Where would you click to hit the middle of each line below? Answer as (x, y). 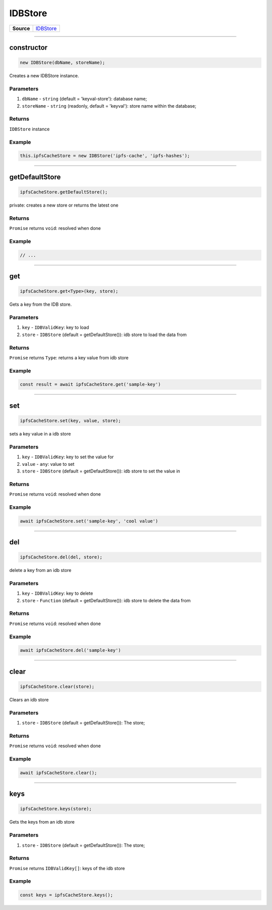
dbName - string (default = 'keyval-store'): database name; (84, 99)
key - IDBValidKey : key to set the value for (68, 457)
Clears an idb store (29, 699)
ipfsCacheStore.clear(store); (57, 686)
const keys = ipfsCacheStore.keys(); (66, 895)
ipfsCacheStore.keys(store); (56, 809)
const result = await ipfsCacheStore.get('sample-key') (90, 385)
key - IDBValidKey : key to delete (57, 593)
